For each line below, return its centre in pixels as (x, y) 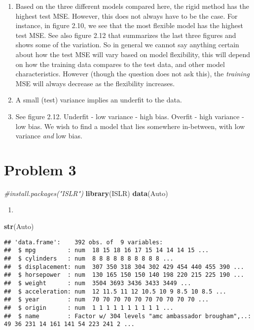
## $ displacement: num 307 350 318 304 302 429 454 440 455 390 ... (124, 267)
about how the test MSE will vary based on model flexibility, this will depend (133, 54)
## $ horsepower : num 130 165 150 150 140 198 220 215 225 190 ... (124, 275)
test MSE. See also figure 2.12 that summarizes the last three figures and (126, 35)
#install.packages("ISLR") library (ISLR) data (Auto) (86, 193)
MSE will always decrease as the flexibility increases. (95, 83)
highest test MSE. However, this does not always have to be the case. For (127, 16)
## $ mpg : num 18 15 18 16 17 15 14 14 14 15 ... (107, 250)
